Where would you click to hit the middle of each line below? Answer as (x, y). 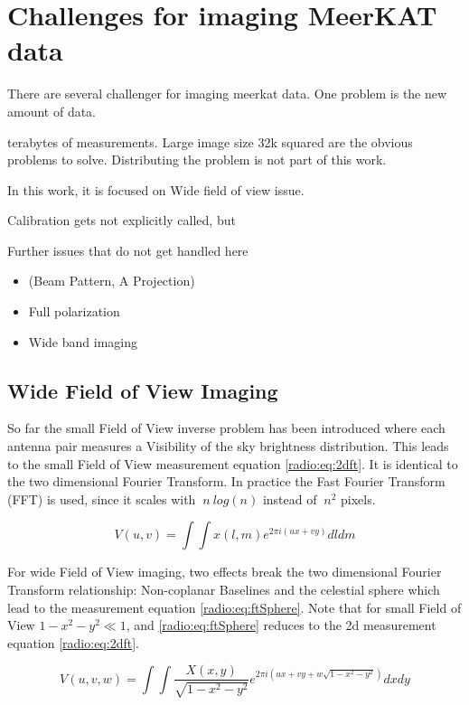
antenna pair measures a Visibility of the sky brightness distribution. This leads (228, 446)
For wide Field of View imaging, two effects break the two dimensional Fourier (225, 572)
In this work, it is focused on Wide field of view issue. (156, 189)
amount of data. (52, 111)
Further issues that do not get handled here (128, 250)
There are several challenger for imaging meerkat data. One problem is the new (227, 94)
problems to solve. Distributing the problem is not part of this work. (197, 160)
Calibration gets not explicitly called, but (122, 220)
